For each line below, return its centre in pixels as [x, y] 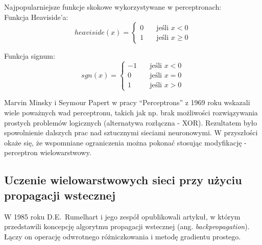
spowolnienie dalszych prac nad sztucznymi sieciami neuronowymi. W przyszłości [131, 132]
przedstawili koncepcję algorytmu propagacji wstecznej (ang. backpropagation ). [127, 226]
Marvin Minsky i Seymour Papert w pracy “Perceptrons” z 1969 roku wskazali [127, 102]
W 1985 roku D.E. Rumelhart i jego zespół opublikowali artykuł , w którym [122, 216]
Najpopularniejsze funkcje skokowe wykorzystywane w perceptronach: [113, 7]
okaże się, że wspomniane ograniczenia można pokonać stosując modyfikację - [125, 142]
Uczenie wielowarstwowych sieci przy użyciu [123, 180]
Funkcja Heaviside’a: [36, 17]
